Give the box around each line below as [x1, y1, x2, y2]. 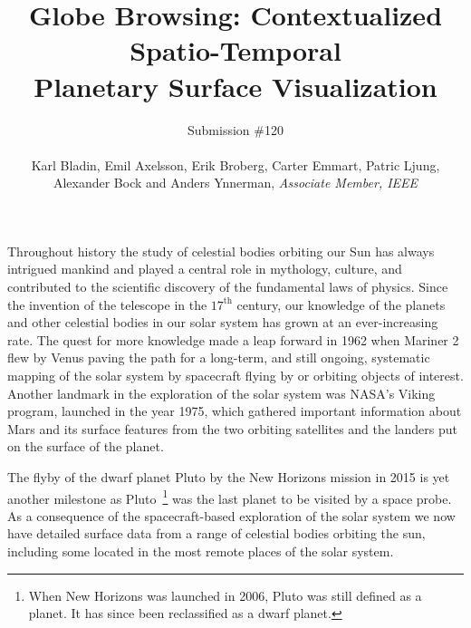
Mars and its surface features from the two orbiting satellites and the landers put [7, 419, 457, 438]
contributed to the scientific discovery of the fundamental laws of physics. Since [7, 277, 448, 296]
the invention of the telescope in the [7, 295, 207, 314]
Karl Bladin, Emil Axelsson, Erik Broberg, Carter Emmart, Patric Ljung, [31, 155, 440, 174]
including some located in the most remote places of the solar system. [7, 542, 394, 561]
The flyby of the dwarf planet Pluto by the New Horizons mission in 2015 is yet [7, 468, 450, 486]
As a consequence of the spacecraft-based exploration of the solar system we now [7, 506, 456, 525]
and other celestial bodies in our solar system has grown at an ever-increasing [7, 313, 438, 332]
